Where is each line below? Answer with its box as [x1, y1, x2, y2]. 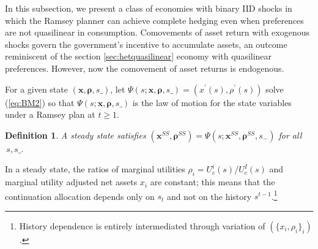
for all [278, 128, 302, 141]
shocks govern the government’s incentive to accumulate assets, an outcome [5, 37, 287, 50]
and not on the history [166, 190, 252, 202]
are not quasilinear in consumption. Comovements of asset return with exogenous [5, 26, 309, 39]
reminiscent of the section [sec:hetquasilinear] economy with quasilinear [5, 50, 272, 63]
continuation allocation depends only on [5, 190, 155, 202]
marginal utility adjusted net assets [5, 175, 138, 188]
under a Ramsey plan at [5, 108, 95, 121]
